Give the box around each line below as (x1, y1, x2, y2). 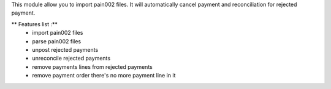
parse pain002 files (32, 37, 82, 45)
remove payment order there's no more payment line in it (32, 72, 176, 79)
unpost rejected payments (32, 46, 99, 53)
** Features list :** (11, 20, 58, 27)
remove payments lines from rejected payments (32, 63, 153, 70)
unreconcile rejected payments (32, 55, 110, 62)
